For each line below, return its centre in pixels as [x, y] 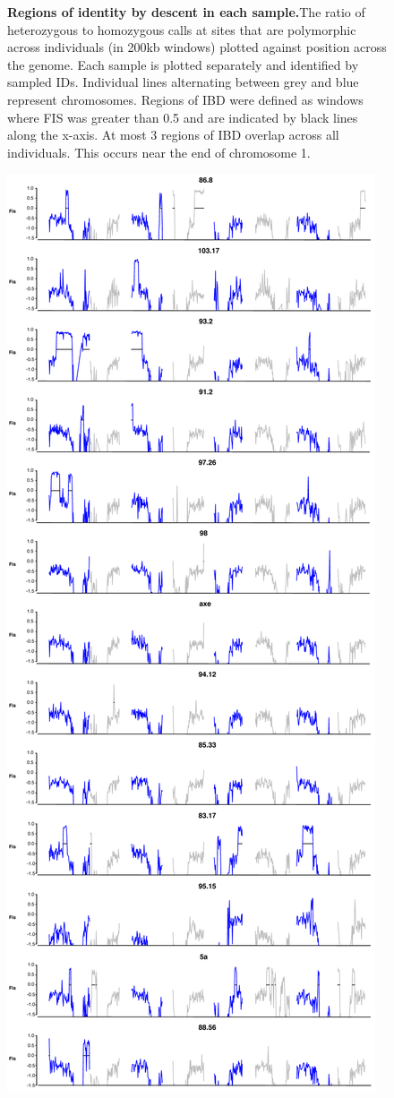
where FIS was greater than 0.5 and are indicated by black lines [183, 117]
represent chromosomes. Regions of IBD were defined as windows [185, 99]
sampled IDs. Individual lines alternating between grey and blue [183, 82]
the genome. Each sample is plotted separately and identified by [183, 64]
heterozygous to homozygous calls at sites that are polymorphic [182, 29]
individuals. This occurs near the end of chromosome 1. [159, 152]
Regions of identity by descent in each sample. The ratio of [186, 12]
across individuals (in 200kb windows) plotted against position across [197, 47]
